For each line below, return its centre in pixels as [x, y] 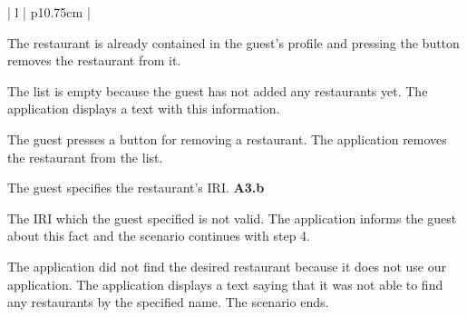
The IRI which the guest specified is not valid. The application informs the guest [232, 218]
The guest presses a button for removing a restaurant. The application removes [227, 139]
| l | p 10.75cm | [49, 12]
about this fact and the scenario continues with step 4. [159, 236]
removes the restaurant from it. [94, 60]
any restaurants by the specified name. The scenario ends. [168, 302]
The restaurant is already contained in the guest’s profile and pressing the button [233, 42]
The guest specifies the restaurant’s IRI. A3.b [136, 188]
